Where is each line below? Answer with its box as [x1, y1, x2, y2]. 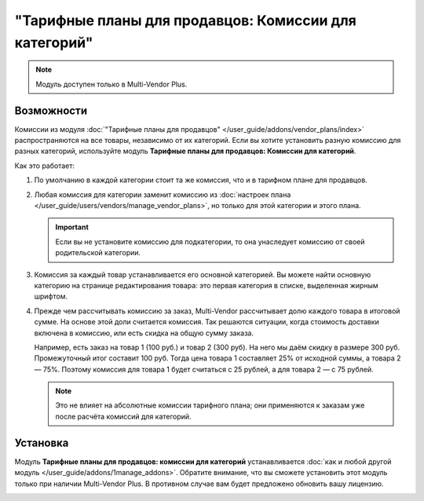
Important [55, 222, 90, 232]
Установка [14, 436, 69, 449]
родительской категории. [55, 248, 141, 258]
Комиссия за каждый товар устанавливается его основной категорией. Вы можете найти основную [34, 269, 371, 279]
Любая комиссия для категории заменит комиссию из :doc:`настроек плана [34, 189, 291, 199]
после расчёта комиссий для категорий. [55, 411, 192, 421]
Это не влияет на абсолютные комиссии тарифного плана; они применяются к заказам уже [55, 400, 365, 410]
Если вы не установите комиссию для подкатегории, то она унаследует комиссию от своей [55, 236, 365, 247]
